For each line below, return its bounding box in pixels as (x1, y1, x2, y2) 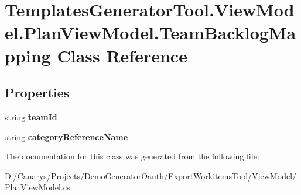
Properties (5, 83, 70, 102)
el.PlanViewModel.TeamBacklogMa (5, 20, 296, 44)
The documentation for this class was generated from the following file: (5, 150, 259, 162)
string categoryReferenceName (5, 130, 128, 142)
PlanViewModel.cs (5, 181, 70, 193)
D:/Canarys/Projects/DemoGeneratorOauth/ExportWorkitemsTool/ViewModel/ (5, 169, 297, 182)
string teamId (5, 110, 57, 123)
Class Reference (57, 43, 187, 67)
